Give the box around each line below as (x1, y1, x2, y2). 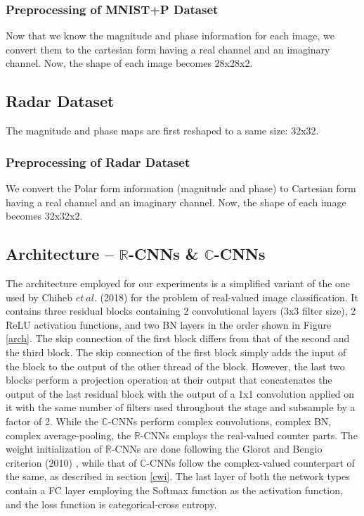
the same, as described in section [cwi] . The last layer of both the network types (6, 469, 350, 484)
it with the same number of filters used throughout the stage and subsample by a (6, 400, 356, 415)
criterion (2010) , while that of (6, 455, 137, 470)
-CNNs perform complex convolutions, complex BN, (108, 413, 332, 428)
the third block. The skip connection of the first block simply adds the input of (6, 344, 346, 359)
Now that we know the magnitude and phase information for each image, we (6, 28, 334, 43)
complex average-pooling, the (6, 427, 131, 442)
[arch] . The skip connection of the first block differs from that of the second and (6, 331, 350, 346)
